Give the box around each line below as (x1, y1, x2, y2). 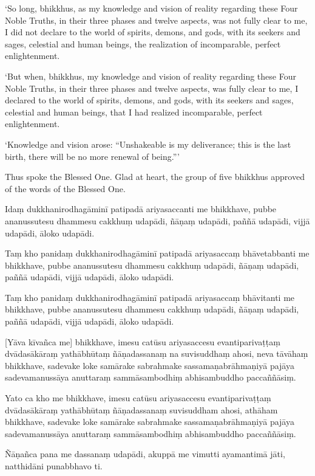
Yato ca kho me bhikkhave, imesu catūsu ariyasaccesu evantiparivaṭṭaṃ (5, 391, 271, 404)
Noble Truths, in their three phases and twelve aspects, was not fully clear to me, (5, 13, 308, 26)
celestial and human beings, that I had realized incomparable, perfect (5, 105, 263, 118)
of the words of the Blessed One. (5, 182, 126, 195)
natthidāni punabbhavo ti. (5, 460, 103, 472)
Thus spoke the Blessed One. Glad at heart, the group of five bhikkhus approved (5, 170, 305, 183)
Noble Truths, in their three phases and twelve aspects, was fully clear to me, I (5, 81, 299, 94)
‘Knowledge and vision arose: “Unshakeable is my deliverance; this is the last (5, 137, 291, 150)
